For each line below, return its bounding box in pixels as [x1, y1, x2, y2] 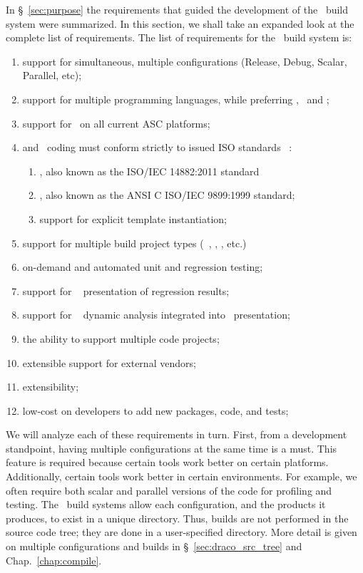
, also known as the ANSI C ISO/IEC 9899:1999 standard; [39, 187, 295, 202]
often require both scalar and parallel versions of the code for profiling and [6, 482, 332, 497]
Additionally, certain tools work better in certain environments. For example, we [6, 469, 357, 484]
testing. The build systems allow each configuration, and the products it [6, 497, 326, 512]
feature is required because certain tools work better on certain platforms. [6, 455, 329, 470]
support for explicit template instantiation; [39, 211, 227, 226]
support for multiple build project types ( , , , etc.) [22, 235, 247, 250]
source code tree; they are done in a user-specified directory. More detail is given [6, 525, 357, 540]
